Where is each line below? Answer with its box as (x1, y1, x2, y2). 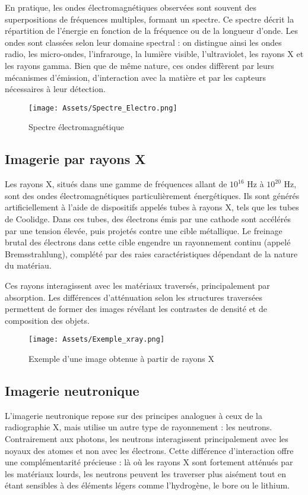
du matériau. (5, 259, 52, 272)
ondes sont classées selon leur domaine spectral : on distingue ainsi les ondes (5, 36, 282, 48)
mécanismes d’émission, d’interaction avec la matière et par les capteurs (5, 71, 266, 83)
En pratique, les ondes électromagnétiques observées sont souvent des (5, 1, 256, 13)
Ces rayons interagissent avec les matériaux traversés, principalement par (5, 279, 270, 291)
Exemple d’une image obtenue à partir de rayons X (28, 352, 215, 364)
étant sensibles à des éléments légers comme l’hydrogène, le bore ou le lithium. (5, 479, 290, 491)
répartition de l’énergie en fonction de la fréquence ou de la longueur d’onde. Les (5, 24, 298, 37)
